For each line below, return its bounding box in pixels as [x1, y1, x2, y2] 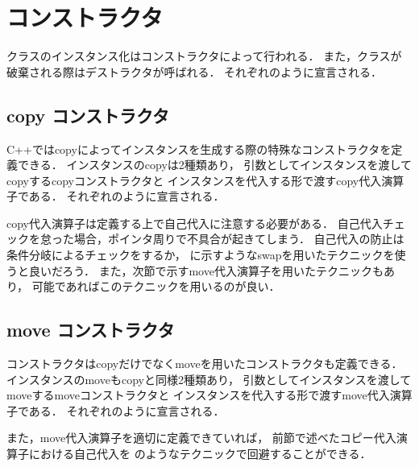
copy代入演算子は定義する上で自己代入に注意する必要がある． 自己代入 [6, 214, 383, 231]
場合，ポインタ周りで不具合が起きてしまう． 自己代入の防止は [73, 230, 404, 247]
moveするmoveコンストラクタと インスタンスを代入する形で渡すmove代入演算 [6, 386, 413, 403]
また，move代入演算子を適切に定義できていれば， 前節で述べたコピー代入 [6, 429, 396, 446]
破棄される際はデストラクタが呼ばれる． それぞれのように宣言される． [6, 63, 383, 80]
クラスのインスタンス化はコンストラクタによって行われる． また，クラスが [6, 48, 402, 64]
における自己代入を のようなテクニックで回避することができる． [28, 445, 371, 462]
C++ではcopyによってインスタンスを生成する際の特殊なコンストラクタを [6, 140, 392, 157]
